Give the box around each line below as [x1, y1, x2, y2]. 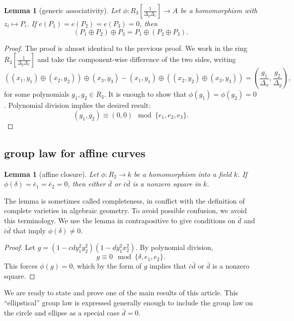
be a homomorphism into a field [133, 168, 232, 179]
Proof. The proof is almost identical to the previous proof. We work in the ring [4, 42, 247, 53]
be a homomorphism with [180, 5, 258, 15]
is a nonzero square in [132, 178, 201, 189]
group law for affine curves [4, 145, 145, 160]
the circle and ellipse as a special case [4, 307, 120, 317]
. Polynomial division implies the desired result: [4, 100, 151, 110]
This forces [4, 261, 38, 271]
